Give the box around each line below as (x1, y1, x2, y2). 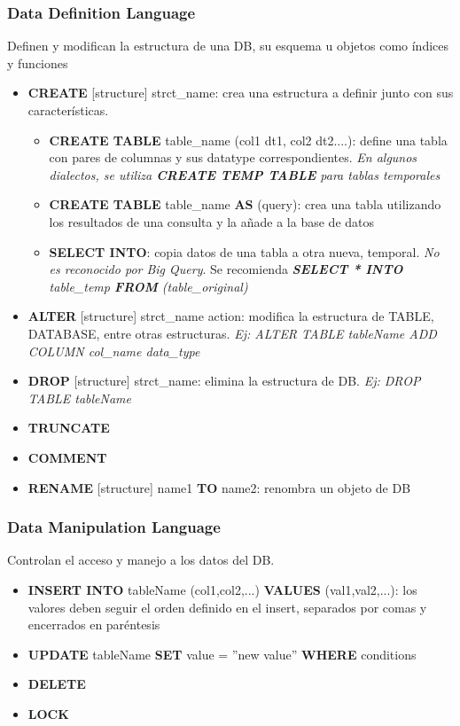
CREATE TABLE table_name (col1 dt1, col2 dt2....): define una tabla (49, 130, 448, 149)
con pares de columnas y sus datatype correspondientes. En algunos (49, 148, 417, 167)
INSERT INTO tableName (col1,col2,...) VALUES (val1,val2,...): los (27, 580, 417, 598)
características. (27, 101, 109, 119)
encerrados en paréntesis (27, 615, 160, 634)
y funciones (7, 53, 68, 72)
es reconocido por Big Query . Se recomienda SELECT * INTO (49, 260, 403, 278)
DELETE (27, 675, 86, 693)
